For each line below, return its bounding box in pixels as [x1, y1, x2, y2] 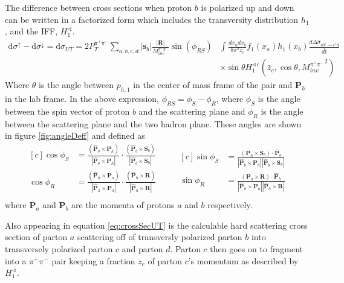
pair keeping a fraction [51, 254, 135, 267]
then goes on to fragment [210, 242, 303, 255]
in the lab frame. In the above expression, [5, 92, 159, 105]
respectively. [207, 199, 253, 211]
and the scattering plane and [138, 104, 245, 117]
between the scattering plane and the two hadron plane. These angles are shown [5, 117, 302, 130]
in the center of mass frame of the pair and [133, 78, 293, 91]
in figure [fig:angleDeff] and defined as [5, 129, 145, 142]
